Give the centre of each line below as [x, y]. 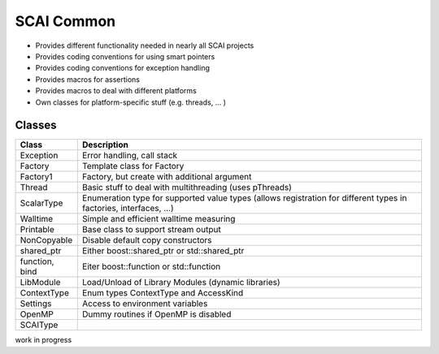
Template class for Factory [133, 166]
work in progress [43, 340]
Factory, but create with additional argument [167, 177]
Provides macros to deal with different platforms [116, 91]
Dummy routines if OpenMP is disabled [157, 314]
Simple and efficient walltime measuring [159, 219]
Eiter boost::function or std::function [152, 266]
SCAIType [39, 325]
